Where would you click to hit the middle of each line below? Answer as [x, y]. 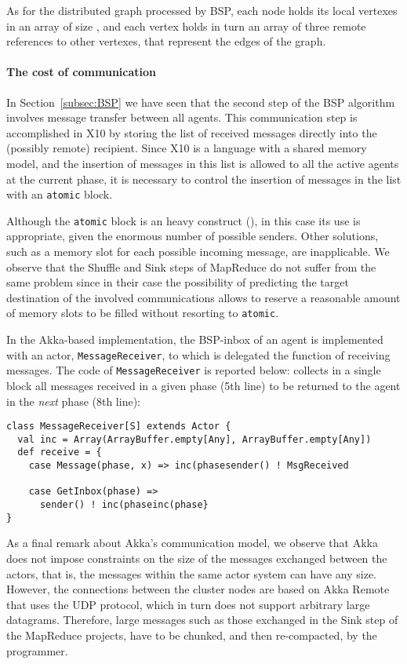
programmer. [37, 650]
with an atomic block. [60, 194]
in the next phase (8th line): [73, 401]
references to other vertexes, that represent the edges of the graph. [166, 41]
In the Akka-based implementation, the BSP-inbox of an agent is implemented [195, 339]
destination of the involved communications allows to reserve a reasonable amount [203, 297]
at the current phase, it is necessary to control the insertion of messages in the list [204, 179]
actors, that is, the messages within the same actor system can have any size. [191, 573]
